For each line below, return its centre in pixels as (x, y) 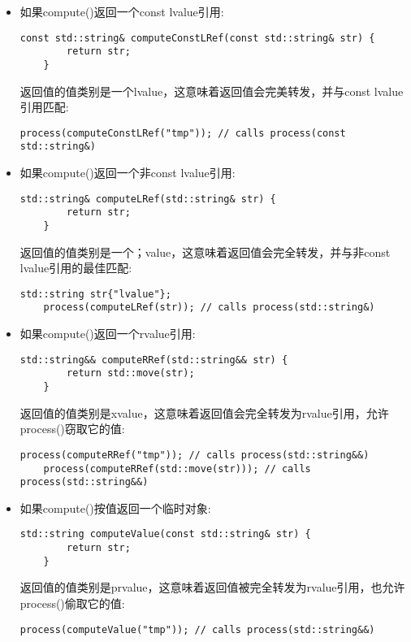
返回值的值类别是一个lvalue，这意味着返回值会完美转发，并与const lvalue (212, 91)
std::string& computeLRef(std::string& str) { (148, 199)
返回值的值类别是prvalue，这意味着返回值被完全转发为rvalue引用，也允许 (212, 587)
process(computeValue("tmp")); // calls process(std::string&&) (197, 629)
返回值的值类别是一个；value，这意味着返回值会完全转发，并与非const (205, 252)
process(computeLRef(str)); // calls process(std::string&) (209, 308)
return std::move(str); (131, 373)
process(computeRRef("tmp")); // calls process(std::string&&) (195, 455)
